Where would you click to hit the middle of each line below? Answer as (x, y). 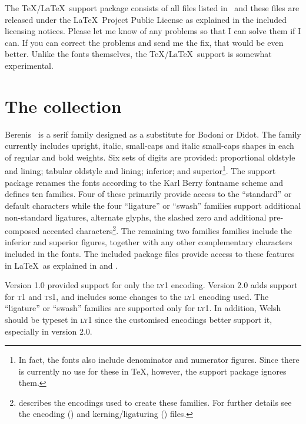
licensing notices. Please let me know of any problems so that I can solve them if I (153, 31)
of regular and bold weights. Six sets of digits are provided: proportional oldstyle (150, 157)
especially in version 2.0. (49, 331)
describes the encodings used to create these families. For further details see (155, 402)
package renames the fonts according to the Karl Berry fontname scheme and (144, 182)
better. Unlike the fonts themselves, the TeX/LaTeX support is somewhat (138, 54)
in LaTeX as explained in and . (61, 265)
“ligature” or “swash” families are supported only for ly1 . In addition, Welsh (143, 308)
